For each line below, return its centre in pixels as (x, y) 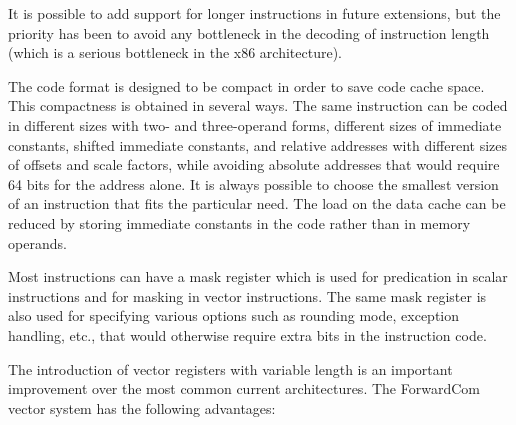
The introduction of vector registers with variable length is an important (230, 368)
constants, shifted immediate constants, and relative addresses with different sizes (257, 144)
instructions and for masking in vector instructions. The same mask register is (247, 295)
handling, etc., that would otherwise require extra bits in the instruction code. (247, 334)
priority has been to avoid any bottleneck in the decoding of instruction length (249, 32)
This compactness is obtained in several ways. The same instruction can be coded (258, 105)
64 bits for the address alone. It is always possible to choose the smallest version (253, 183)
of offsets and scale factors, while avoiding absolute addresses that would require (254, 164)
